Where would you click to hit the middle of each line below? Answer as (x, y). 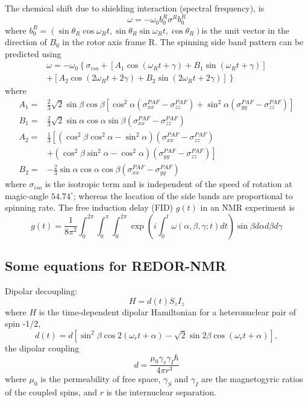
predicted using (33, 53)
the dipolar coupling (42, 348)
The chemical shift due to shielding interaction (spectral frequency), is (135, 8)
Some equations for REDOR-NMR (116, 266)
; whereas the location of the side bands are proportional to (183, 195)
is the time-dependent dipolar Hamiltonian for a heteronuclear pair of (167, 311)
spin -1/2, (23, 323)
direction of (26, 42)
